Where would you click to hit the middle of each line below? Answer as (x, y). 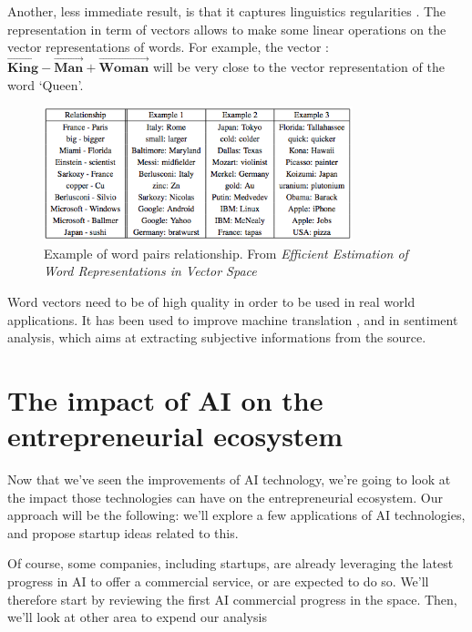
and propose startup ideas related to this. (123, 532)
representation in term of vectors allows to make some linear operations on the (227, 29)
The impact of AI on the (165, 399)
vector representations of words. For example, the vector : (168, 47)
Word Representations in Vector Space (150, 271)
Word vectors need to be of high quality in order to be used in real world (211, 301)
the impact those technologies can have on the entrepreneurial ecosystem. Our (225, 497)
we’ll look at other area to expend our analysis (137, 617)
